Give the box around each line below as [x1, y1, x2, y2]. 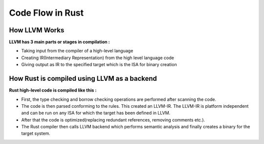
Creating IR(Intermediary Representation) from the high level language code [21, 54, 175, 61]
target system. [21, 130, 51, 137]
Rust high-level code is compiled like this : [9, 87, 97, 93]
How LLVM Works [9, 26, 65, 34]
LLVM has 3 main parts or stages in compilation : [9, 39, 110, 45]
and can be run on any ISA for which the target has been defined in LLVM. [21, 110, 171, 116]
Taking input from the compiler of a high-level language [21, 48, 133, 54]
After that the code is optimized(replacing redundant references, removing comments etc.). [21, 117, 205, 122]
